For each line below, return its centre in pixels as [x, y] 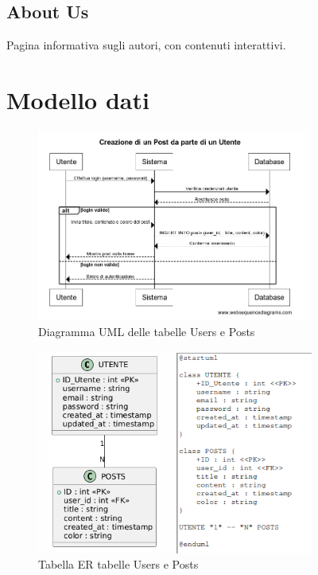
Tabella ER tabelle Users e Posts [118, 564]
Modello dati [78, 99]
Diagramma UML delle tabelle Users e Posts [147, 331]
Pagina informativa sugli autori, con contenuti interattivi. [146, 45]
